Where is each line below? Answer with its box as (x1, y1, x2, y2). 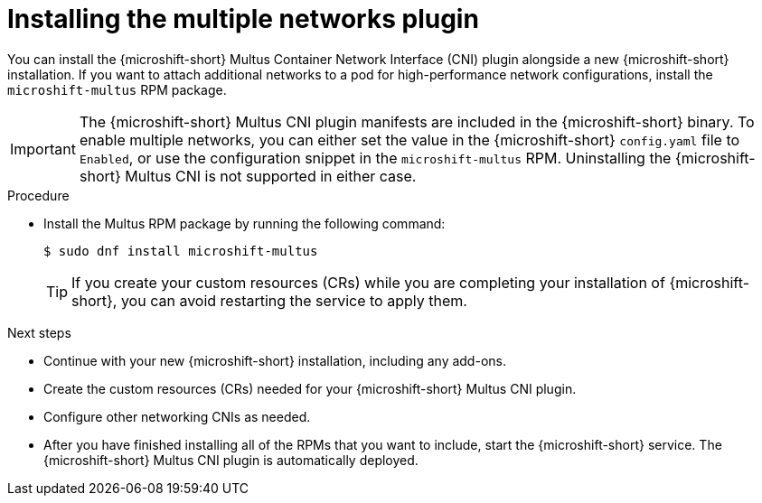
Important (10, 139, 76, 158)
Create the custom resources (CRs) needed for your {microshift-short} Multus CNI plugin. (43, 380, 577, 396)
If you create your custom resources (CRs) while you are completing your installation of (71, 273, 665, 292)
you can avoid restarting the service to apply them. (120, 291, 467, 310)
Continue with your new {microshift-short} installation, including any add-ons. (43, 352, 506, 368)
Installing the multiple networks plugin (7, 4, 479, 34)
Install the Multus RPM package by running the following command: (43, 215, 446, 231)
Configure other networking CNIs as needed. (43, 408, 311, 424)
